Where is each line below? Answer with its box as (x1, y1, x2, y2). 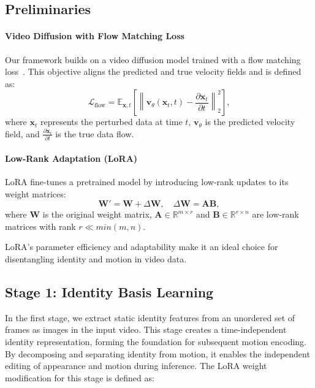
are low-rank (252, 208, 299, 221)
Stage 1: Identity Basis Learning (5, 283, 214, 302)
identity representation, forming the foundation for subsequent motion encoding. (5, 335, 307, 348)
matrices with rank (5, 219, 76, 232)
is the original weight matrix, (42, 208, 152, 221)
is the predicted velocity (205, 115, 295, 128)
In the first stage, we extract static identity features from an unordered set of (5, 311, 295, 324)
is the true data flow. (55, 127, 134, 140)
